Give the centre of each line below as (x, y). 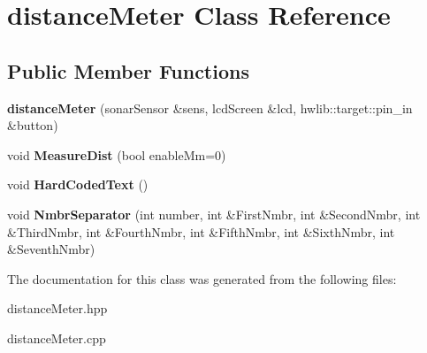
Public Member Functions (128, 70)
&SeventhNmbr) (51, 249)
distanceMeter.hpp (57, 308)
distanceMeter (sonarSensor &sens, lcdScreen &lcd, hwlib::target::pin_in (210, 107)
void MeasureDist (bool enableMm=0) (117, 154)
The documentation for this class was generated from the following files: (202, 278)
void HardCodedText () (78, 184)
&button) (33, 125)
